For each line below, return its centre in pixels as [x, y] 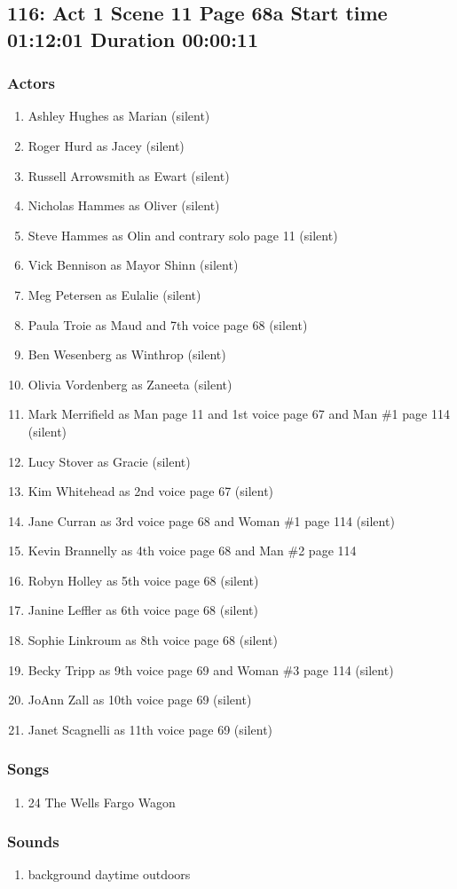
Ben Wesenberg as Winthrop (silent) [127, 354]
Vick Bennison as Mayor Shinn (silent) [133, 265]
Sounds [33, 842]
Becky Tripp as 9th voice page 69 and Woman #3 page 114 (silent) [211, 669]
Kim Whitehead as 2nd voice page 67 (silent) [151, 491]
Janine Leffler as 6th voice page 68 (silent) [143, 610]
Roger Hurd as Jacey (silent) [106, 145]
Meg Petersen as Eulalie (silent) [114, 294]
